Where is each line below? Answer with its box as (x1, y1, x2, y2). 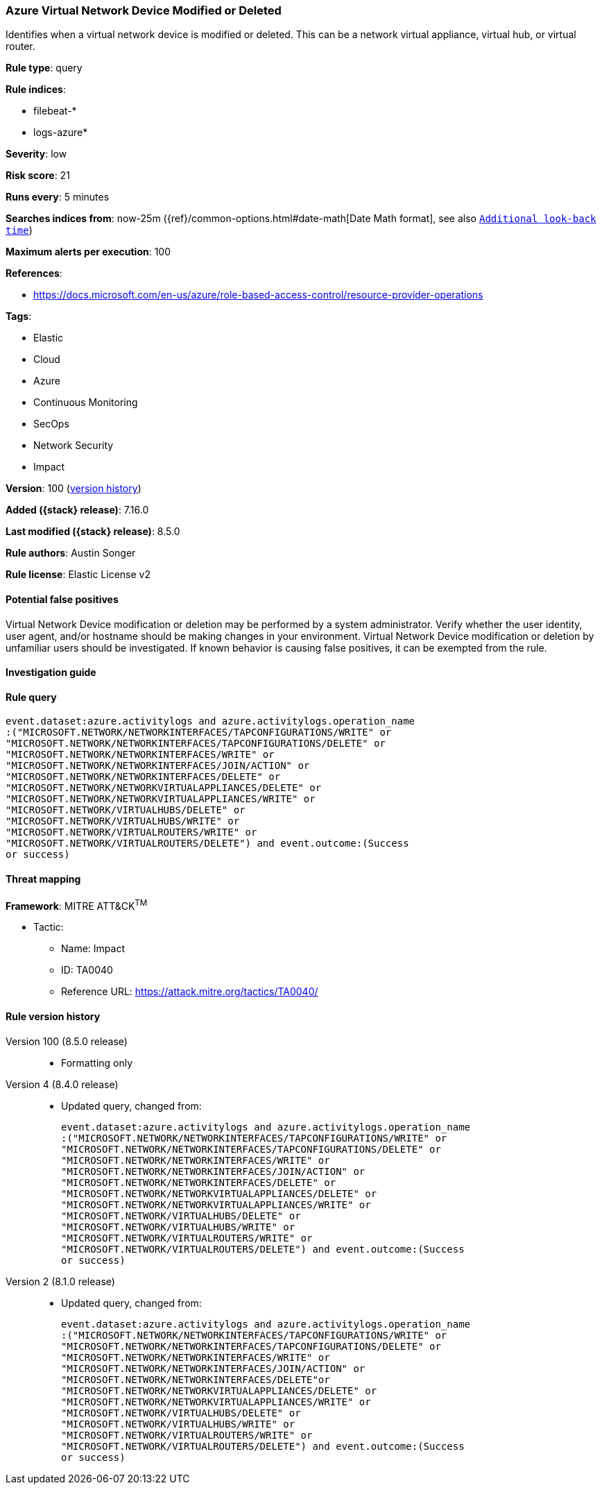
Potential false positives (6, 593, 119, 605)
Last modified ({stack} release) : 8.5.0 (6, 525, 180, 538)
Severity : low (6, 148, 67, 160)
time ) (6, 224, 33, 237)
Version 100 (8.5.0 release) (6, 1035, 128, 1047)
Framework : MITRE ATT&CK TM (6, 897, 148, 912)
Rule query (6, 691, 57, 703)
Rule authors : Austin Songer (6, 547, 136, 559)
